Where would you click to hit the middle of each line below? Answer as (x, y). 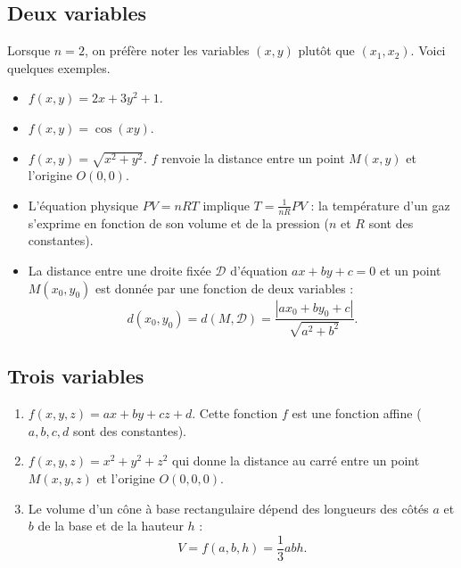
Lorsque (29, 50)
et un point (411, 270)
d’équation (259, 270)
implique (226, 205)
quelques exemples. (59, 67)
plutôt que (326, 50)
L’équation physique (83, 205)
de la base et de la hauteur (111, 526)
